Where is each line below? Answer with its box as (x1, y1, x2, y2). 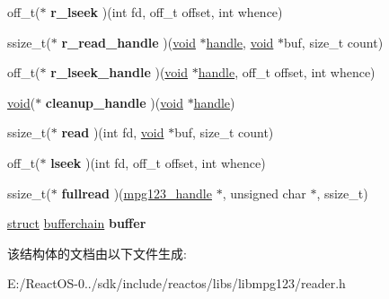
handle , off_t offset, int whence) (198, 63, 376, 82)
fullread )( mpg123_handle (61, 183, 212, 202)
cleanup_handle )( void (45, 92, 183, 111)
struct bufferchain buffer (7, 214, 146, 233)
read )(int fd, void (61, 123, 164, 142)
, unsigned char (222, 183, 306, 202)
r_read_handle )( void (61, 32, 196, 51)
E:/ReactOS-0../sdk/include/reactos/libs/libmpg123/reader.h (7, 274, 346, 293)
